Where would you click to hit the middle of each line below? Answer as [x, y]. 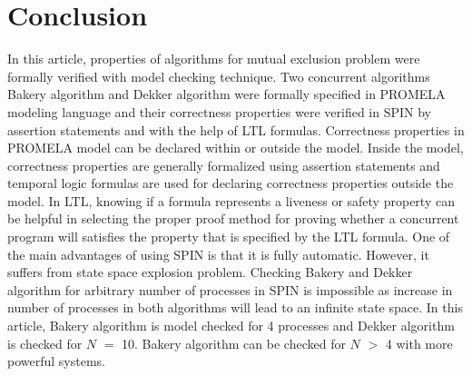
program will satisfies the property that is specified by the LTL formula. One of [229, 237]
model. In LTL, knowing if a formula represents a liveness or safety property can [231, 200]
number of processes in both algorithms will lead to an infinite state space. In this [235, 307]
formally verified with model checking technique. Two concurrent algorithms [219, 76]
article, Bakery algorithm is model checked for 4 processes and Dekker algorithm [231, 326]
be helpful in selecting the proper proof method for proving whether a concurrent [233, 218]
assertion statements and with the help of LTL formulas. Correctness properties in [236, 129]
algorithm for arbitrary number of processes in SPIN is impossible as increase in [230, 289]
